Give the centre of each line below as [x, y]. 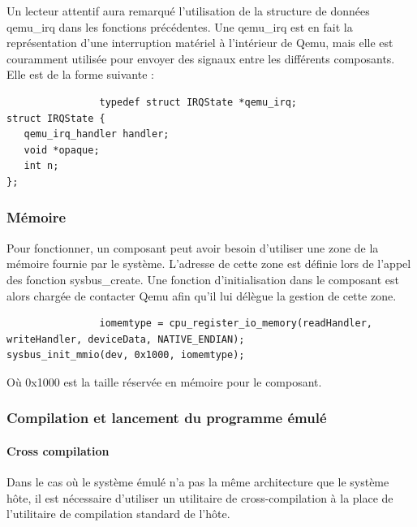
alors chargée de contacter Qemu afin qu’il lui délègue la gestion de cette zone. [202, 295]
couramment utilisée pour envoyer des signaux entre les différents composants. [201, 58]
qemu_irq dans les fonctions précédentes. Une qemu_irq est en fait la [180, 26]
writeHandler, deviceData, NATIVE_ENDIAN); [126, 339]
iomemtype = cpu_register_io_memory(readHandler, [236, 324]
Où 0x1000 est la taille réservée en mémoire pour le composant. [164, 381]
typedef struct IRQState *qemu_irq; [198, 102]
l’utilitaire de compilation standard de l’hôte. [118, 514]
